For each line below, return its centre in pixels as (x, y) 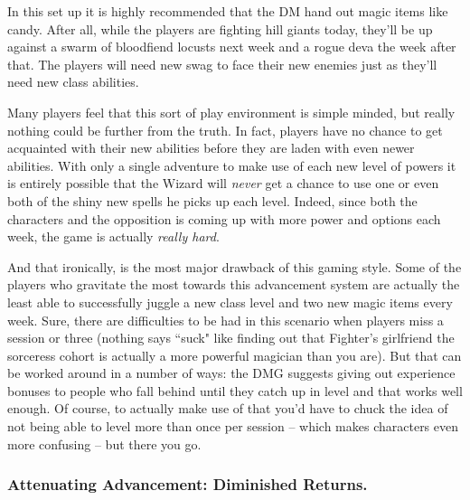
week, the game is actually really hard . (113, 236)
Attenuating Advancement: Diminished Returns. (188, 484)
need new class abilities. (73, 82)
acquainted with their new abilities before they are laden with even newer (211, 148)
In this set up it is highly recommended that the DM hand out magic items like (228, 11)
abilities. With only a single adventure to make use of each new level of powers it (232, 165)
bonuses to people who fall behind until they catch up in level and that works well (235, 390)
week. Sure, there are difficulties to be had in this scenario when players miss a (226, 320)
